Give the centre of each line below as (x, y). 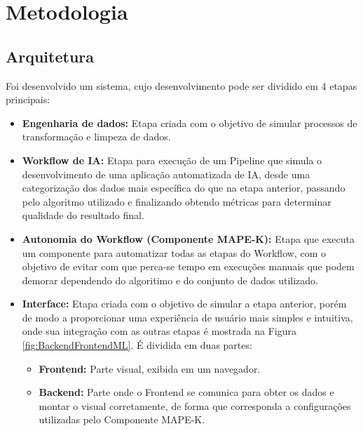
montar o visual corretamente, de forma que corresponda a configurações (195, 405)
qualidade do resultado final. (83, 215)
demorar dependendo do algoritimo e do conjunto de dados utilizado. (170, 280)
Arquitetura (50, 56)
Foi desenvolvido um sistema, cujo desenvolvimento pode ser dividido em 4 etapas (181, 85)
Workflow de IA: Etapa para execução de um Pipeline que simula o (172, 160)
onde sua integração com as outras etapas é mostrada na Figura (159, 331)
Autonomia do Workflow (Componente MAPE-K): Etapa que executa (188, 238)
